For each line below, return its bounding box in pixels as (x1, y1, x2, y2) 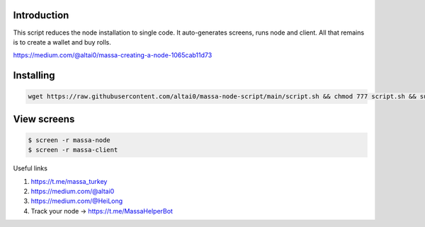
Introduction (13, 9, 69, 21)
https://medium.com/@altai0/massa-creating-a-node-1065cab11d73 (13, 51, 212, 59)
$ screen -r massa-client (28, 146, 118, 154)
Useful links (13, 164, 47, 173)
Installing (13, 69, 56, 81)
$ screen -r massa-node (28, 136, 111, 144)
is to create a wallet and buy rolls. (13, 37, 111, 46)
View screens (13, 113, 75, 125)
